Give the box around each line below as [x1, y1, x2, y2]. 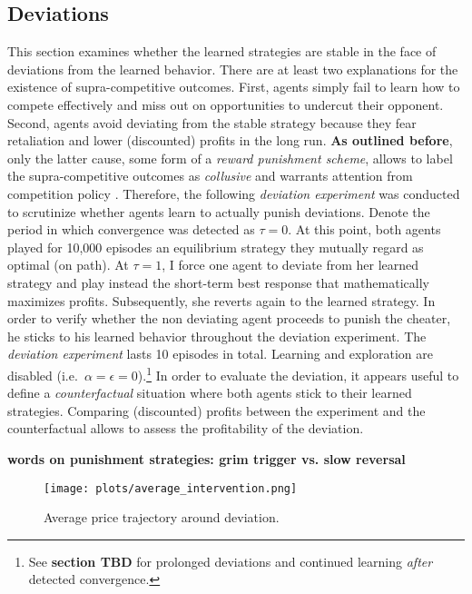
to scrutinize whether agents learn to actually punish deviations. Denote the [7, 202, 430, 221]
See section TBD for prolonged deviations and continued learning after [28, 551, 433, 570]
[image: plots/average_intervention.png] [44, 481, 298, 495]
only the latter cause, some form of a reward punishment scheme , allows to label [7, 148, 453, 167]
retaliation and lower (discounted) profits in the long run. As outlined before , [7, 131, 453, 150]
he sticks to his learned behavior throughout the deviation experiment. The [7, 326, 427, 345]
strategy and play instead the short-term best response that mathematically [7, 272, 429, 292]
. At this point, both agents [288, 220, 441, 239]
